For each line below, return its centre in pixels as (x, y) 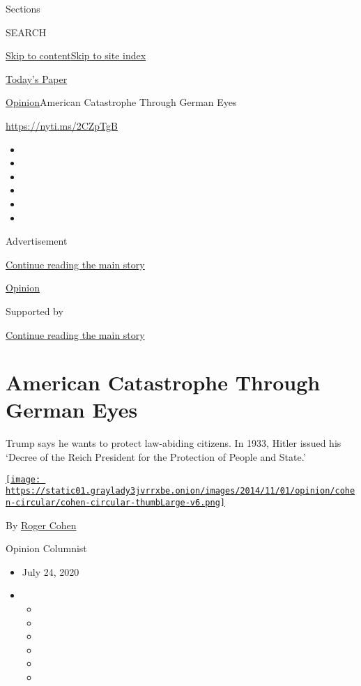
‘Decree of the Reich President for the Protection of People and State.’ (156, 457)
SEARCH (26, 32)
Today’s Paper (37, 78)
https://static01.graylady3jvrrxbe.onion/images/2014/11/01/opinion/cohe (180, 491)
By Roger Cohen (41, 525)
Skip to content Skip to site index (76, 55)
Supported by (34, 311)
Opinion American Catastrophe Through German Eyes (121, 102)
